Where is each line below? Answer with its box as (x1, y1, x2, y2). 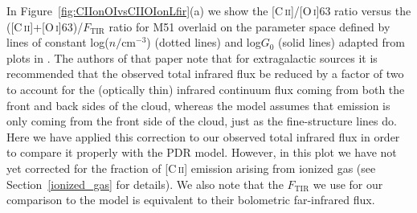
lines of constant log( (6, 34, 109, 51)
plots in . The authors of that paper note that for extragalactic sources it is (6, 49, 378, 66)
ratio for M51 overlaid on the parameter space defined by (108, 18, 390, 35)
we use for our (313, 175, 383, 192)
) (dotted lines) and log (146, 34, 261, 51)
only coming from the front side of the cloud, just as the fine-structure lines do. (6, 113, 397, 129)
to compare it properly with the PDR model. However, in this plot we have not (6, 144, 397, 161)
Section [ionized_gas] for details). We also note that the (6, 175, 284, 192)
